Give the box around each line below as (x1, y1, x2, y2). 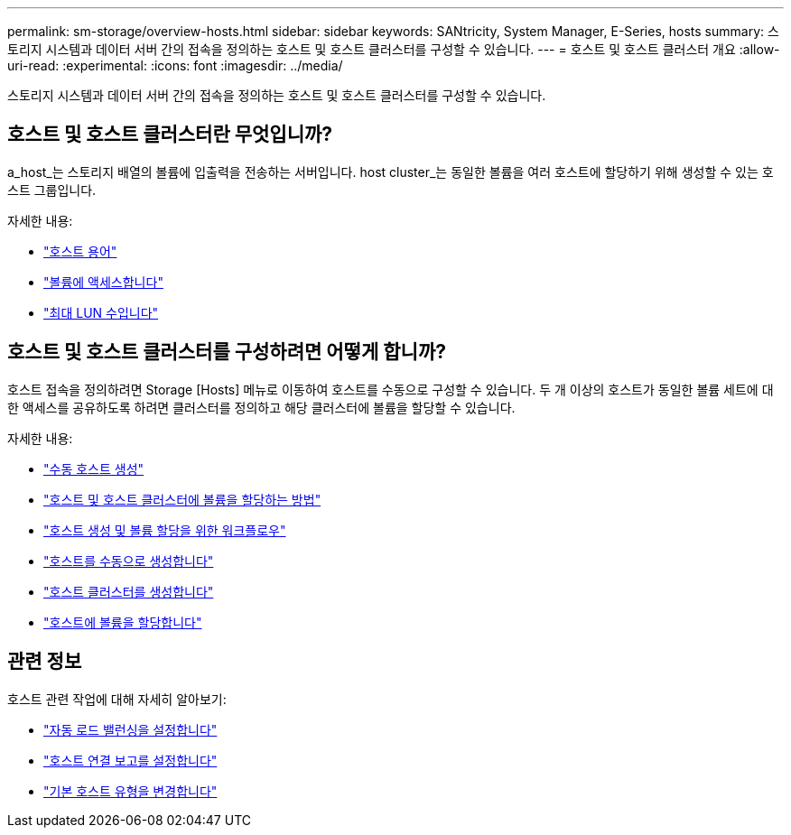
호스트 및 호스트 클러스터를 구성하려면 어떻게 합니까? (7, 340, 446, 364)
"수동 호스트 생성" (43, 460, 144, 477)
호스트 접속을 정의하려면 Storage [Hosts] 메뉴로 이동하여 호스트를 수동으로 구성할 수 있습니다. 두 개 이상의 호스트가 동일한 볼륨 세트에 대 (7, 381, 774, 397)
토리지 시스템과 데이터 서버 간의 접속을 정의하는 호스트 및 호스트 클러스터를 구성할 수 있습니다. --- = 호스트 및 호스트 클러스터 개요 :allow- (7, 42, 780, 57)
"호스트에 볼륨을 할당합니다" (43, 614, 202, 630)
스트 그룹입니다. (7, 181, 97, 198)
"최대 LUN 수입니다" (43, 304, 159, 320)
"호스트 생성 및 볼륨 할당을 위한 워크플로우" (43, 522, 286, 538)
